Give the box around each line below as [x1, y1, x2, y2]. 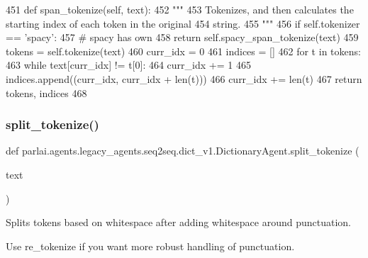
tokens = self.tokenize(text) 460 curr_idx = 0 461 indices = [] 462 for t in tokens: [6, 43, 361, 58]
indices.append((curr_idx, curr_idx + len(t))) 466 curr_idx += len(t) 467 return [6, 71, 362, 86]
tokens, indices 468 [6, 85, 87, 100]
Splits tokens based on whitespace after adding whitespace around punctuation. [6, 215, 352, 230]
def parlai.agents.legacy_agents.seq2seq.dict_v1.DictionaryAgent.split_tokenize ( [6, 143, 359, 158]
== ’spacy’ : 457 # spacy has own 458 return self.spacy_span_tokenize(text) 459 [6, 30, 359, 45]
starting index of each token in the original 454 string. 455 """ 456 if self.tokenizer [6, 16, 360, 30]
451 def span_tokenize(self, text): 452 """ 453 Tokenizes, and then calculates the [6, 2, 354, 16]
